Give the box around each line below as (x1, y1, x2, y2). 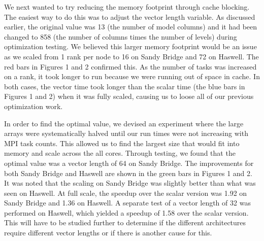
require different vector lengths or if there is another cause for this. (4, 227, 212, 238)
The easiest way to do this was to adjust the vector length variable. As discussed (4, 11, 255, 22)
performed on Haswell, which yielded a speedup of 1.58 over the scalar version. (4, 207, 249, 218)
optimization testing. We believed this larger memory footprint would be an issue (4, 41, 257, 52)
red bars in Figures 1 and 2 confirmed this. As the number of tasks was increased (4, 61, 257, 72)
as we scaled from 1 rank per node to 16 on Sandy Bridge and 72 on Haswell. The (4, 51, 259, 61)
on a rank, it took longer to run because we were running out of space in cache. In (4, 71, 260, 82)
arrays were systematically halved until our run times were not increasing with (4, 128, 248, 139)
